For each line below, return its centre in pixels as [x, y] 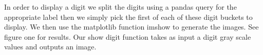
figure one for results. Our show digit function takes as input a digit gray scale [128, 36]
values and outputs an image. [50, 47]
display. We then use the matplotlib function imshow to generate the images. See [131, 27]
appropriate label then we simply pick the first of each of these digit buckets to [128, 17]
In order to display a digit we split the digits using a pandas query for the [120, 7]
